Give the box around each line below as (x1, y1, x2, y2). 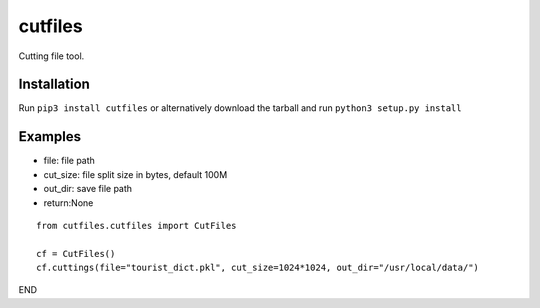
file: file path (43, 155, 95, 167)
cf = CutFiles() (36, 248, 116, 259)
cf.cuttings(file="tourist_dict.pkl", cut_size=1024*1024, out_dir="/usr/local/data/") (36, 262, 480, 274)
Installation (18, 76, 90, 93)
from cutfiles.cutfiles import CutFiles (36, 220, 237, 231)
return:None (43, 196, 94, 209)
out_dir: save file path (43, 183, 133, 195)
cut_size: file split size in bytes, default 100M (43, 168, 228, 180)
